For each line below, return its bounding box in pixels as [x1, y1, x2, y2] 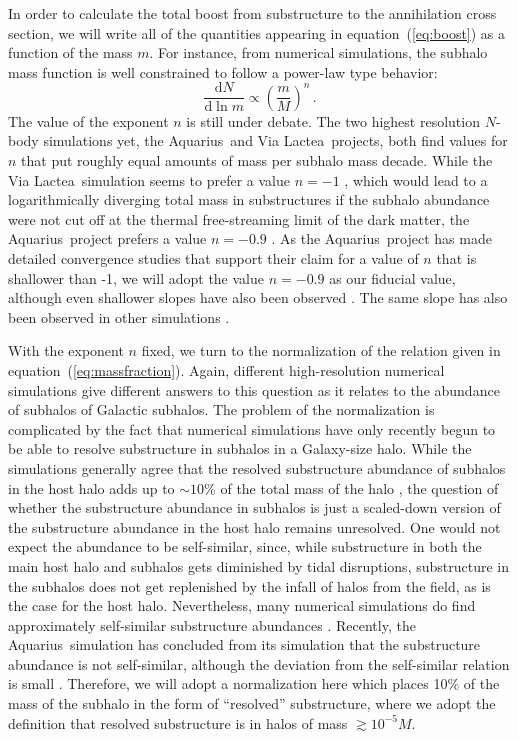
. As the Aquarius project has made [271, 228, 492, 249]
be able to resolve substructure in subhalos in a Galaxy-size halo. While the [8, 438, 472, 459]
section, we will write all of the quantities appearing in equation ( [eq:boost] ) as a [8, 22, 506, 43]
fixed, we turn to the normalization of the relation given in [141, 340, 501, 361]
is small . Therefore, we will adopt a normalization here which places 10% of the [8, 673, 500, 694]
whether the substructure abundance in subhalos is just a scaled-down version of [8, 497, 501, 518]
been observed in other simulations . [8, 306, 230, 327]
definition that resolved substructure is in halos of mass [8, 712, 348, 733]
